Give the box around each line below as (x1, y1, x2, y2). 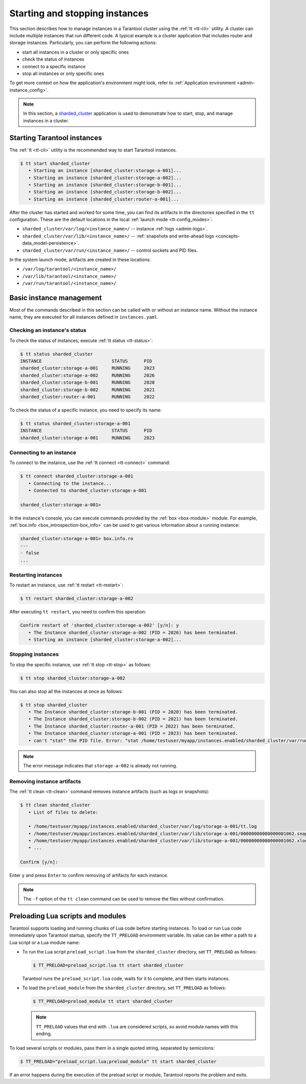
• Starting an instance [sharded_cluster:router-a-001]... (28, 196, 179, 202)
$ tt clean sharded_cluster (20, 802, 90, 808)
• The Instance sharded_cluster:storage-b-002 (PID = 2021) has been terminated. (28, 716, 238, 722)
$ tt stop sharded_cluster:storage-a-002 (20, 675, 125, 681)
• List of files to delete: (28, 809, 99, 815)
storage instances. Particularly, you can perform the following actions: (9, 40, 157, 46)
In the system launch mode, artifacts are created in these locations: (9, 256, 151, 263)
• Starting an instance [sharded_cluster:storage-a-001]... (28, 168, 182, 173)
